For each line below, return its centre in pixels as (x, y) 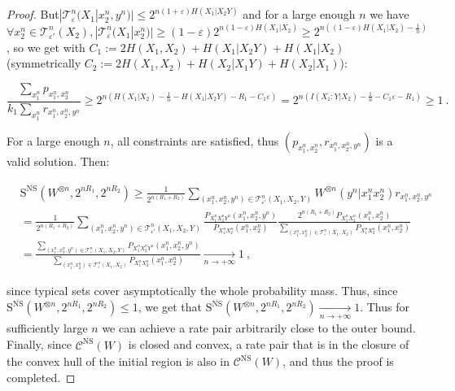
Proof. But (33, 14)
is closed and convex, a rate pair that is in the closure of (269, 344)
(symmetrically (44, 63)
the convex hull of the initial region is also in (118, 361)
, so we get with (46, 47)
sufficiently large (47, 327)
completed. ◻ (41, 377)
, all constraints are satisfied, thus (195, 140)
